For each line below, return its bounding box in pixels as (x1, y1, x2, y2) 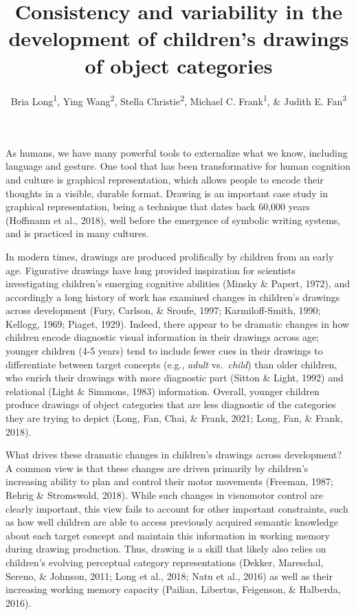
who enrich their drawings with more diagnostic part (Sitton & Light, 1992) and (5, 370, 344, 385)
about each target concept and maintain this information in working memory (5, 528, 330, 542)
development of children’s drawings (8, 24, 349, 52)
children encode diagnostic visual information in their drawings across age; (5, 330, 319, 344)
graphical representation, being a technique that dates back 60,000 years (5, 199, 310, 214)
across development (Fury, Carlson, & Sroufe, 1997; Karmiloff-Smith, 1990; (5, 303, 321, 317)
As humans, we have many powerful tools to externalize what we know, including (5, 145, 348, 159)
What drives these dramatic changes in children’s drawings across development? (5, 447, 342, 462)
